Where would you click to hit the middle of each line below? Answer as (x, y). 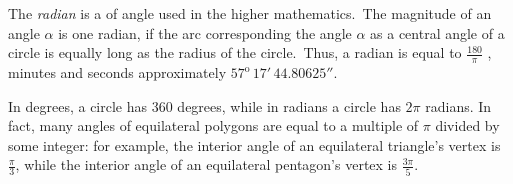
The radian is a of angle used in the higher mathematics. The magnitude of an (250, 13)
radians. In (458, 105)
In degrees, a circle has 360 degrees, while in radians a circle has (204, 105)
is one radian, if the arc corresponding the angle (205, 32)
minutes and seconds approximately (117, 72)
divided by (467, 125)
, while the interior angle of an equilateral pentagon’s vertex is (206, 164)
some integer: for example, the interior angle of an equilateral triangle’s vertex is (254, 144)
